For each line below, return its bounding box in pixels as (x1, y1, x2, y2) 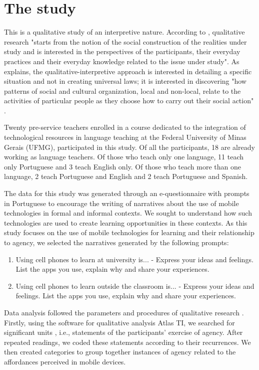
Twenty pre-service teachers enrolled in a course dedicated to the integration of (4, 122, 246, 132)
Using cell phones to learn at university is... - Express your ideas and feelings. (15, 254, 253, 264)
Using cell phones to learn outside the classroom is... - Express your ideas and (15, 280, 254, 291)
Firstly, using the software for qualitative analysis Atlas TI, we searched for (4, 317, 235, 327)
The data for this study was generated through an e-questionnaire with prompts (4, 188, 249, 199)
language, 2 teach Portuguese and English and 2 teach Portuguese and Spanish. (4, 171, 248, 181)
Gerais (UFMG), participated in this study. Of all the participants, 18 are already (4, 141, 255, 152)
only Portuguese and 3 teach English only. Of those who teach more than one (4, 161, 241, 171)
